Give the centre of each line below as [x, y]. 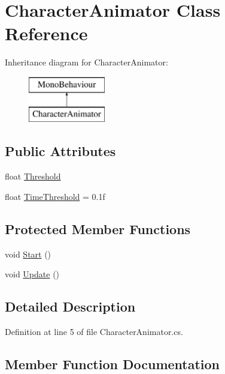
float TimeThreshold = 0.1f [55, 196]
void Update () [32, 274]
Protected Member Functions [98, 228]
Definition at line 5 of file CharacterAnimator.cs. [94, 332]
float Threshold [33, 176]
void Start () [28, 254]
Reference [46, 33]
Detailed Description [70, 306]
